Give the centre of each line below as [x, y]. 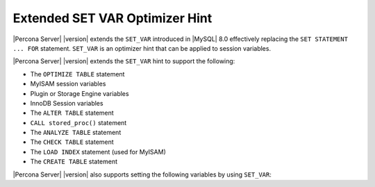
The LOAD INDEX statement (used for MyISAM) [98, 152]
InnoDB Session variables [67, 103]
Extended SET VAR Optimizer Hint [112, 18]
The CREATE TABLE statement [74, 162]
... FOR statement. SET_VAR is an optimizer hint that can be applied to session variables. [142, 48]
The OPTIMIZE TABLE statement [77, 74]
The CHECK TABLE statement [72, 142]
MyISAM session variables [68, 84]
